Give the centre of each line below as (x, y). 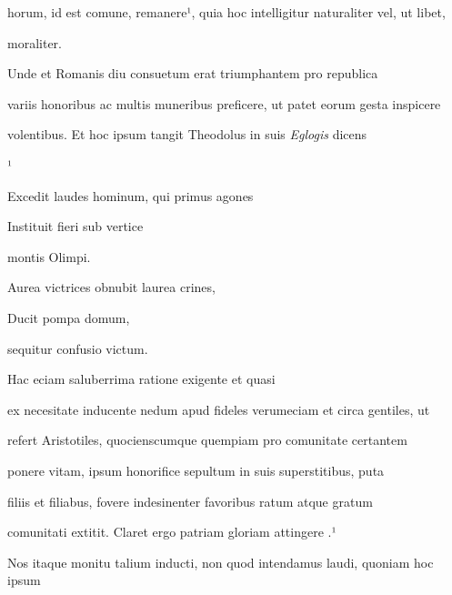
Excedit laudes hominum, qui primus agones (131, 195)
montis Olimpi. (49, 256)
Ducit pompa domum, (69, 317)
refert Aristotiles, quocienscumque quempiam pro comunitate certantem (207, 440)
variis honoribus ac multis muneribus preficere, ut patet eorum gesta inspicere (224, 103)
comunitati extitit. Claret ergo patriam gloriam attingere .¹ (172, 532)
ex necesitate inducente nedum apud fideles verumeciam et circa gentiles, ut (219, 409)
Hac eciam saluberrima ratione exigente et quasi (141, 379)
